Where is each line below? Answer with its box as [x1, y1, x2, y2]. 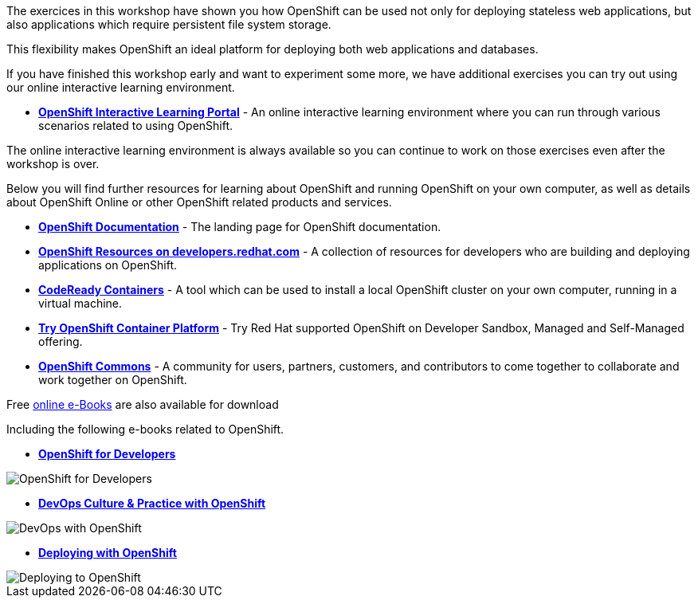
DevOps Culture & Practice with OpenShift [38, 496, 266, 510]
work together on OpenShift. [38, 373, 187, 386]
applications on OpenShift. [38, 258, 178, 272]
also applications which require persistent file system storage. [6, 18, 331, 31]
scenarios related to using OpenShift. [38, 119, 233, 132]
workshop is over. [6, 157, 100, 171]
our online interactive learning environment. [6, 80, 235, 94]
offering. [38, 335, 83, 348]
